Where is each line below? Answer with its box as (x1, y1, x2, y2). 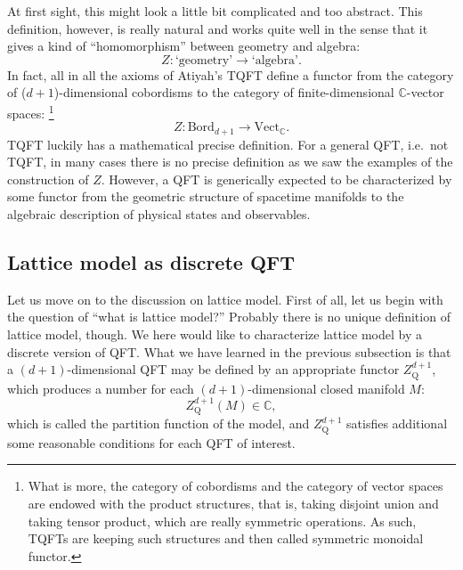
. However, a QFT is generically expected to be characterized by (101, 169, 452, 188)
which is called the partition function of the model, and (7, 414, 310, 433)
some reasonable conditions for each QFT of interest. (7, 433, 296, 452)
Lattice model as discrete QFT (7, 248, 296, 276)
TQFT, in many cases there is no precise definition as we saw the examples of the (7, 152, 453, 171)
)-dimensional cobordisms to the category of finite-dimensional (53, 83, 394, 102)
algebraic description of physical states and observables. (7, 205, 311, 224)
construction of (7, 169, 89, 188)
